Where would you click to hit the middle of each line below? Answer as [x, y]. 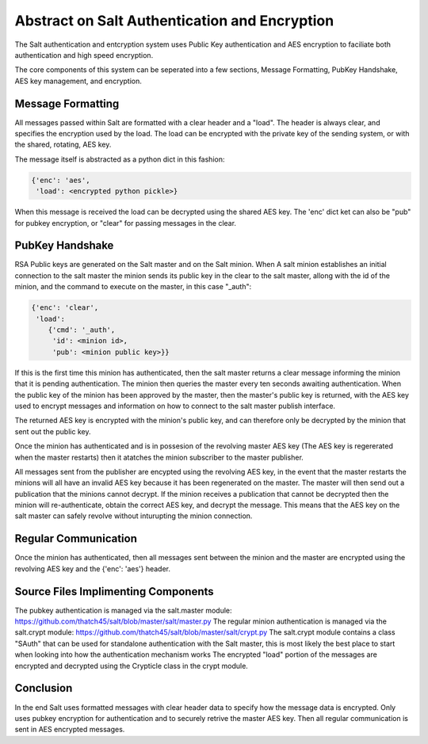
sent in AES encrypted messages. [70, 730]
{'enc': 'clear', [65, 308]
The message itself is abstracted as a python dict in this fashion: [120, 159]
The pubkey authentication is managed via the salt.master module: [124, 610]
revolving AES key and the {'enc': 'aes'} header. [92, 568]
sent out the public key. [53, 431]
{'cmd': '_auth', [82, 330]
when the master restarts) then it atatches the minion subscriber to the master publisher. [159, 457]
